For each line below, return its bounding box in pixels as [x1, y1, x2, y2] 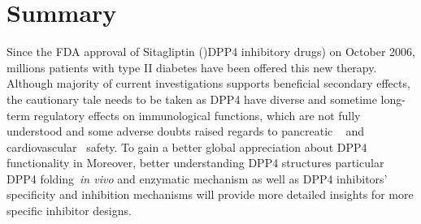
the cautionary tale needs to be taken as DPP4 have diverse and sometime [7, 90, 377, 107]
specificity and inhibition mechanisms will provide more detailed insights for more [7, 186, 414, 203]
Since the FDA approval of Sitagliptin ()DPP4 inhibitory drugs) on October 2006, [7, 43, 415, 60]
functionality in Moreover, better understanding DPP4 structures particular [7, 154, 384, 171]
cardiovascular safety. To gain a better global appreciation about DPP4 [7, 138, 367, 155]
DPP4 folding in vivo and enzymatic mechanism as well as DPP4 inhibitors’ [7, 170, 388, 187]
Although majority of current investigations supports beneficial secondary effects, [7, 75, 410, 92]
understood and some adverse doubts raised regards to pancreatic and [7, 123, 365, 140]
